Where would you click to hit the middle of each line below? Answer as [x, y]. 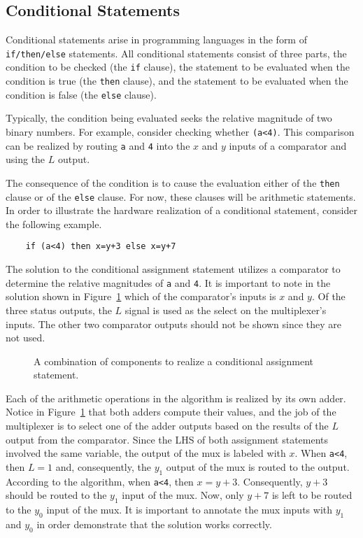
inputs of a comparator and [288, 145]
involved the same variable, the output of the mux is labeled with [146, 453]
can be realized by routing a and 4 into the [98, 145]
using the [26, 159]
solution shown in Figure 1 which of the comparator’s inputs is [141, 296]
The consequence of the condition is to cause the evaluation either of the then [173, 182]
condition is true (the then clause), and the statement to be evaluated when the [177, 81]
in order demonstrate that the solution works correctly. [154, 524]
